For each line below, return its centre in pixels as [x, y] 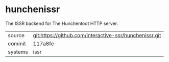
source [16, 35]
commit [17, 43]
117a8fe [44, 43]
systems [18, 52]
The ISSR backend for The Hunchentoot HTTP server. [62, 23]
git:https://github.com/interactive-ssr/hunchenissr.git [97, 35]
